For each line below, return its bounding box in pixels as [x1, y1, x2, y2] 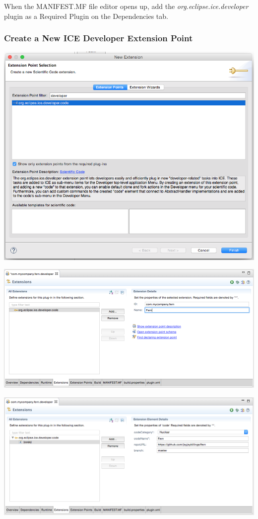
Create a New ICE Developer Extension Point [4, 32, 193, 44]
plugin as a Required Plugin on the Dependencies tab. [4, 10, 168, 21]
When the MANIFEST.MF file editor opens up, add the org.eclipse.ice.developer [4, 1, 249, 11]
